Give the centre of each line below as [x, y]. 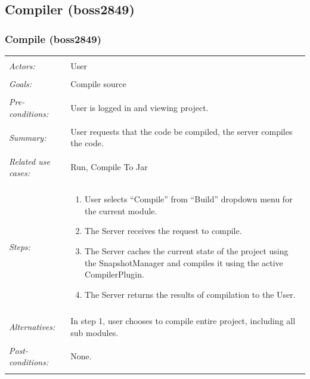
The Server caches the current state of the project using [187, 251]
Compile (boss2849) [53, 38]
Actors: [22, 66]
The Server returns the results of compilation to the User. [190, 294]
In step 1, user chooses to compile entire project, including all [183, 320]
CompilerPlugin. [114, 274]
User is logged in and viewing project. [139, 107]
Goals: [21, 84]
